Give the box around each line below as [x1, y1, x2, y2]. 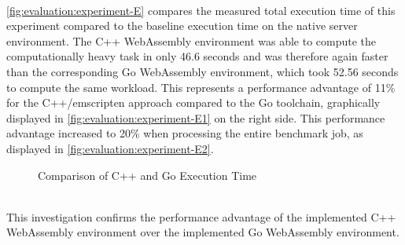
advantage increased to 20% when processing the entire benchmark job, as [6, 125, 363, 141]
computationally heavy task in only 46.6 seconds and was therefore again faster [6, 48, 388, 64]
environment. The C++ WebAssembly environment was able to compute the [6, 32, 377, 49]
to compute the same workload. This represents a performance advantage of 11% [6, 79, 396, 95]
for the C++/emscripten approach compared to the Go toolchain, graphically [6, 94, 381, 111]
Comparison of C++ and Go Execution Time [38, 166, 257, 183]
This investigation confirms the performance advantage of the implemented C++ [6, 208, 396, 225]
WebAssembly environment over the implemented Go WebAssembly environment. [6, 224, 399, 240]
